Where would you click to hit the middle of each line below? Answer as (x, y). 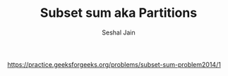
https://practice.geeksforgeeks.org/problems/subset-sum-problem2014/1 (114, 64)
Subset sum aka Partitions (119, 13)
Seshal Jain (119, 32)
